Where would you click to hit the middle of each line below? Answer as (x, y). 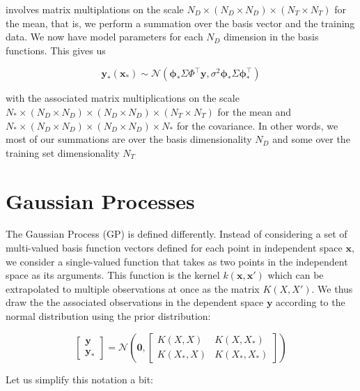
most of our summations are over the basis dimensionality (129, 139)
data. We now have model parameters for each (104, 37)
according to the (311, 302)
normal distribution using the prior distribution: (108, 316)
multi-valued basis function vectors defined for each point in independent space (174, 248)
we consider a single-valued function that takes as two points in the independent (177, 261)
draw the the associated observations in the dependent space (135, 302)
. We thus (332, 288)
